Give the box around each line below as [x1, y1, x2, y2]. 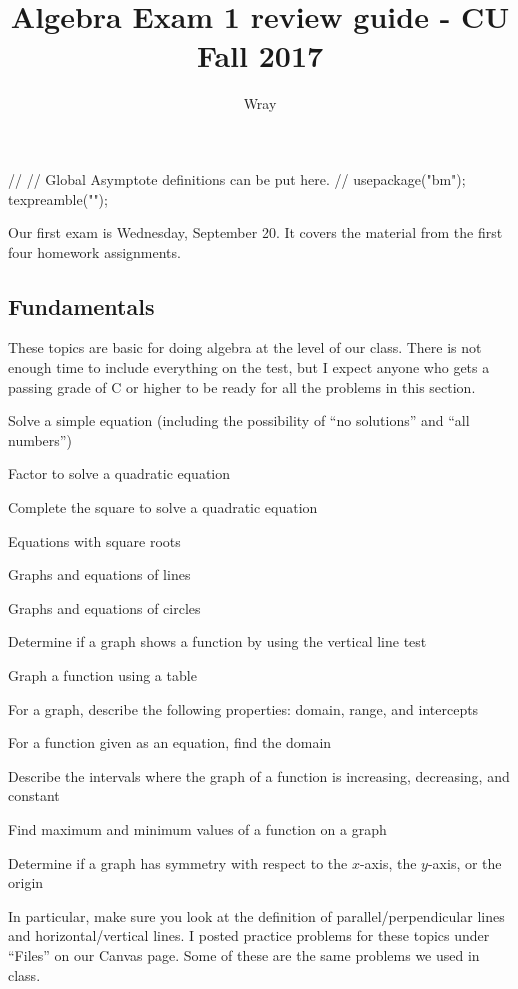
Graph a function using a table [8, 665, 197, 686]
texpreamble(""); [8, 188, 108, 209]
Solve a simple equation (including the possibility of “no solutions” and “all [8, 410, 470, 431]
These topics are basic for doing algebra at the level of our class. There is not [8, 337, 482, 358]
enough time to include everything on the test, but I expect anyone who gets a [8, 357, 490, 378]
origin [8, 872, 44, 893]
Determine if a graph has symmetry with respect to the [8, 852, 348, 873]
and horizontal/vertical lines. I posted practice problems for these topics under [8, 925, 490, 946]
